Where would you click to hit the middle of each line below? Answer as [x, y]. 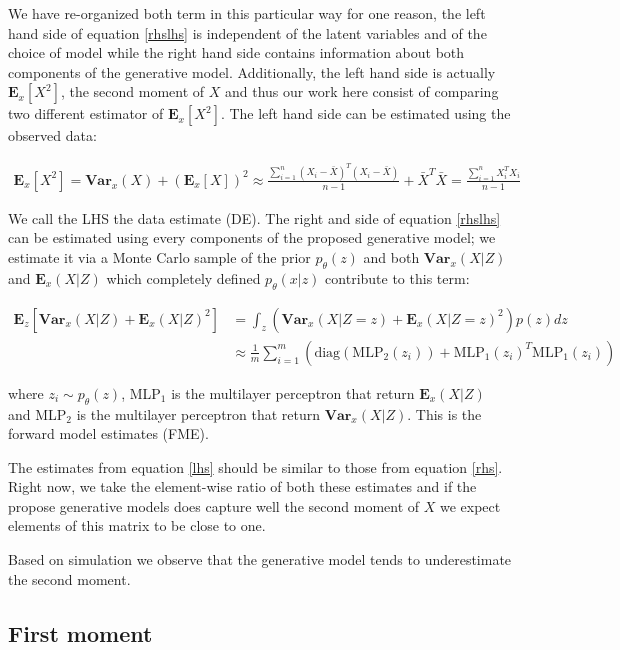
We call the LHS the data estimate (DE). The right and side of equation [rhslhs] [254, 217]
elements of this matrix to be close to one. [137, 525]
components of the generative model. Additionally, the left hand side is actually [252, 71]
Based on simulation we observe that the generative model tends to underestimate [260, 559]
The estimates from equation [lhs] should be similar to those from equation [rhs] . [255, 466]
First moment [80, 632]
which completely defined [183, 277]
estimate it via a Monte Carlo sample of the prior [159, 257]
